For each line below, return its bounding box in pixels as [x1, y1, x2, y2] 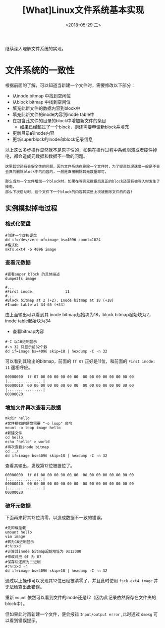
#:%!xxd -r [5, 564, 28, 569]
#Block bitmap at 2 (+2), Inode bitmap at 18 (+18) [5, 298, 114, 303]
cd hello [5, 435, 23, 440]
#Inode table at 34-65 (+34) [5, 302, 65, 307]
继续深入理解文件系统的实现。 [5, 45, 66, 51]
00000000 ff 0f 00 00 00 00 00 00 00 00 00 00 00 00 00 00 [5, 473, 134, 478]
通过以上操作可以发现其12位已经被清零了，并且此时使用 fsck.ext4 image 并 [5, 578, 159, 584]
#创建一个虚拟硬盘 [5, 233, 37, 238]
